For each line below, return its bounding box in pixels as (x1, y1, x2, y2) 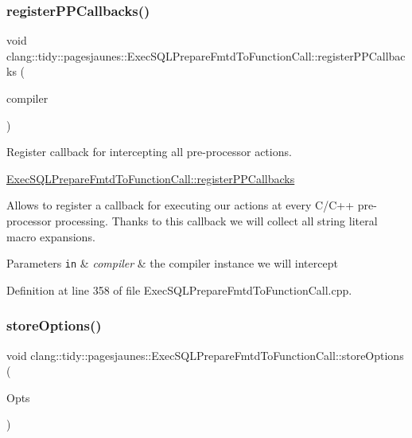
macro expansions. (6, 228, 95, 244)
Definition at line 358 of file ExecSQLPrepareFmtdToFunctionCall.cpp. (6, 281, 352, 298)
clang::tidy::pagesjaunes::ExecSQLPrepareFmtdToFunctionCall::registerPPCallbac (6, 47, 406, 64)
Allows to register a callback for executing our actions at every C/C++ (6, 197, 355, 213)
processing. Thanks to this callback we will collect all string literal (55, 212, 378, 229)
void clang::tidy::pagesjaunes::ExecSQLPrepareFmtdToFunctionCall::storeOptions (6, 346, 404, 363)
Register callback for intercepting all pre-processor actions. (6, 143, 292, 160)
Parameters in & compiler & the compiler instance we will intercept (6, 255, 338, 272)
